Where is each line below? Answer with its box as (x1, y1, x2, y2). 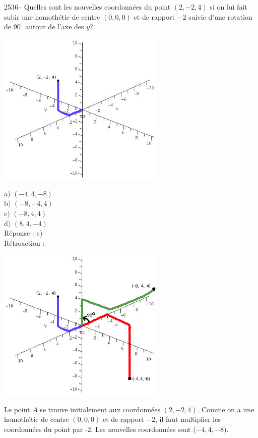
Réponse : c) (4, 228, 43, 238)
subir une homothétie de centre (4, 11, 100, 22)
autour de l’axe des (25, 21, 84, 32)
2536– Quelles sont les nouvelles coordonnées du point (4, 2, 171, 12)
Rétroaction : (4, 237, 45, 248)
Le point (4, 404, 30, 414)
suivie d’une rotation (188, 11, 252, 22)
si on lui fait (210, 2, 247, 12)
